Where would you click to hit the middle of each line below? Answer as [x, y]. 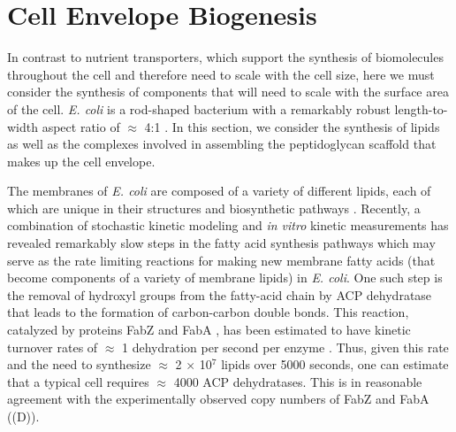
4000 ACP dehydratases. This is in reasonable [298, 381]
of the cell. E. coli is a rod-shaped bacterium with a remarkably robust [199, 108]
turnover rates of [53, 347]
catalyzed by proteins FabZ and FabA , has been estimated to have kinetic [209, 330]
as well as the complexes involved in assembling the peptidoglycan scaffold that [222, 144]
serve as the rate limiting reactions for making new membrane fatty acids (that [221, 260]
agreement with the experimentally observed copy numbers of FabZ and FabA [218, 399]
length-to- [421, 108]
